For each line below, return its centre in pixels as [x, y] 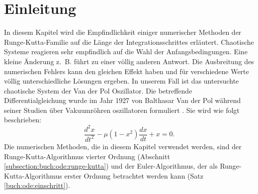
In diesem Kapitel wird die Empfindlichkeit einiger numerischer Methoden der [123, 32]
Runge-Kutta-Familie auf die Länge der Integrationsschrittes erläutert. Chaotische [129, 42]
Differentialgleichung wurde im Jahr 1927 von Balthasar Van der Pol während [123, 100]
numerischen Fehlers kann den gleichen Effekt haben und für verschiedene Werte [127, 71]
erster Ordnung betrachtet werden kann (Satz [134, 175]
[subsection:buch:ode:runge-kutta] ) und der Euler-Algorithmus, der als [111, 166]
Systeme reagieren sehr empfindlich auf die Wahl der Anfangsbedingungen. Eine [126, 51]
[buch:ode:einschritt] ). [37, 185]
